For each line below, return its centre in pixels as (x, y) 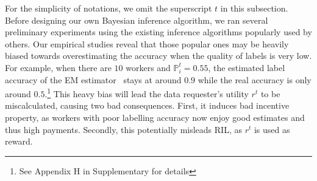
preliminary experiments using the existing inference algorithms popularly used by (158, 32)
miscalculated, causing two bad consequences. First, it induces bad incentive (147, 105)
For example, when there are (58, 67)
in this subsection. (254, 8)
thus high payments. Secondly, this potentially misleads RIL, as (123, 129)
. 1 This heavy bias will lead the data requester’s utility (147, 93)
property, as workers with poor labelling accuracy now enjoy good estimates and (155, 117)
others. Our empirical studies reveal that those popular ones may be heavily (147, 43)
